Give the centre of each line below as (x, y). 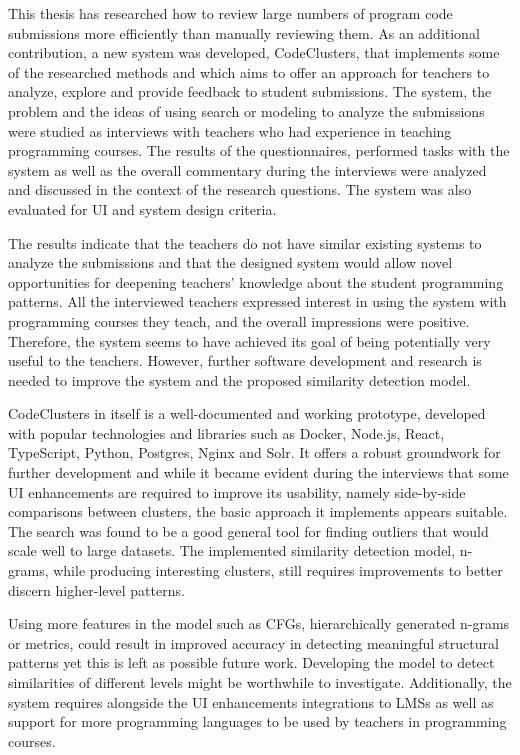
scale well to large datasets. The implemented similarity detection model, (232, 550)
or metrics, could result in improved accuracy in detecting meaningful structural (253, 642)
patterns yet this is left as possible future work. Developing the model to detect (251, 662)
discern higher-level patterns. (96, 589)
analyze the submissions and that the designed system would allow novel (230, 262)
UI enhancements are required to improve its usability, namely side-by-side (237, 491)
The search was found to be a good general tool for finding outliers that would (248, 530)
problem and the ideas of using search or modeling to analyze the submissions (246, 110)
